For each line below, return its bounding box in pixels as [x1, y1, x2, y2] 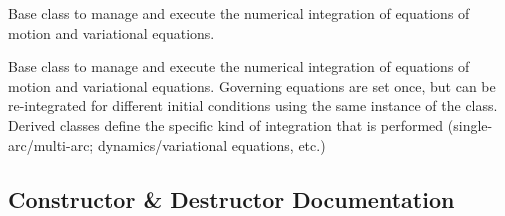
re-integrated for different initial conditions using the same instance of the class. [8, 95, 498, 116]
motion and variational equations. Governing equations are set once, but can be [8, 75, 496, 96]
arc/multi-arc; [8, 134, 94, 155]
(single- [447, 114, 493, 135]
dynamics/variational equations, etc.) [97, 134, 326, 155]
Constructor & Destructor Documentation [8, 183, 455, 214]
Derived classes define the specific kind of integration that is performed [8, 114, 444, 135]
